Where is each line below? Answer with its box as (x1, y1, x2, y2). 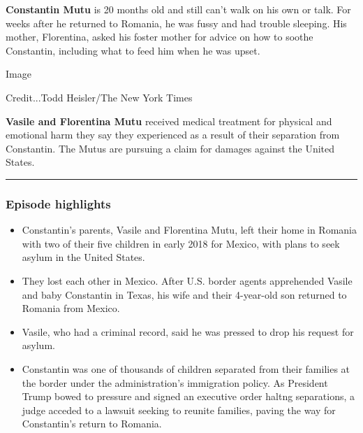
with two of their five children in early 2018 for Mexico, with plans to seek (22, 236, 340, 250)
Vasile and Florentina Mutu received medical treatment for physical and (6, 113, 332, 128)
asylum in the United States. (22, 250, 145, 264)
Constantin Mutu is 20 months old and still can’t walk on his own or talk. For (6, 2, 351, 16)
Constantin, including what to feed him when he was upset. (6, 43, 260, 57)
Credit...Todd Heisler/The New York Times (6, 90, 193, 104)
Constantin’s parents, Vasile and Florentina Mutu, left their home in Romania (22, 222, 357, 237)
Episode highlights (6, 194, 111, 212)
